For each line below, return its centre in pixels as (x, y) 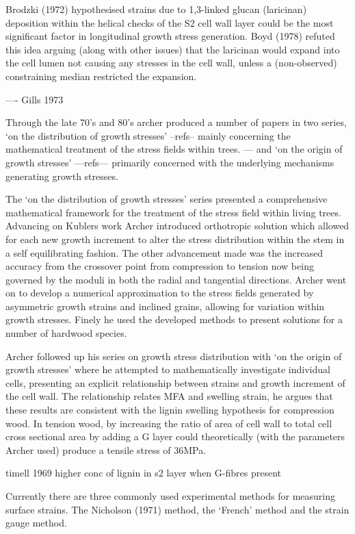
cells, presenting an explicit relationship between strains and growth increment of (175, 382)
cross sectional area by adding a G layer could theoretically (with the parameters (175, 436)
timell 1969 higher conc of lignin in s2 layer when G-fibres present (143, 473)
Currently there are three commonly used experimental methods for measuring (170, 496)
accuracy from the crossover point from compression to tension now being (160, 266)
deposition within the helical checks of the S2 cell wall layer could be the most (170, 22)
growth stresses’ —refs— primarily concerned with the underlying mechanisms (170, 162)
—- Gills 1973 (35, 99)
